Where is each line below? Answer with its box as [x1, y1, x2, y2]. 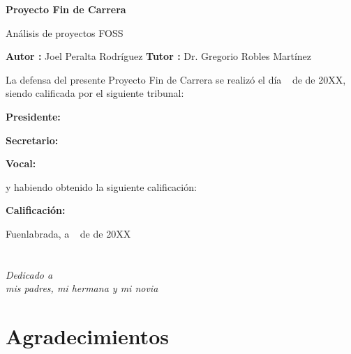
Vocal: [6, 156, 36, 171]
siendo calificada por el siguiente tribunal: [6, 86, 184, 100]
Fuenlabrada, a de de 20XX [6, 226, 131, 240]
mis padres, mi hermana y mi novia [6, 281, 158, 295]
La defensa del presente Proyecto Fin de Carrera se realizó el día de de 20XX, [6, 72, 346, 86]
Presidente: [6, 109, 61, 123]
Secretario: [6, 132, 59, 147]
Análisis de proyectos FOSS [6, 25, 124, 40]
